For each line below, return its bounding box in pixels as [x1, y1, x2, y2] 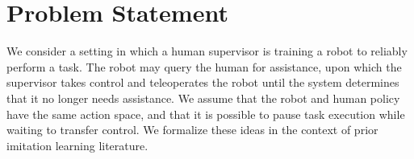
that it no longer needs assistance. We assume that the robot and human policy [6, 89, 400, 106]
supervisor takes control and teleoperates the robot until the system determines [6, 74, 399, 91]
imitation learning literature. [6, 137, 148, 153]
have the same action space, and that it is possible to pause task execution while [6, 105, 405, 122]
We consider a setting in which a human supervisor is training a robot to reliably [6, 43, 408, 59]
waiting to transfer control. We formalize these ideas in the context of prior [6, 121, 378, 138]
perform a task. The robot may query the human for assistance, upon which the [6, 58, 402, 75]
